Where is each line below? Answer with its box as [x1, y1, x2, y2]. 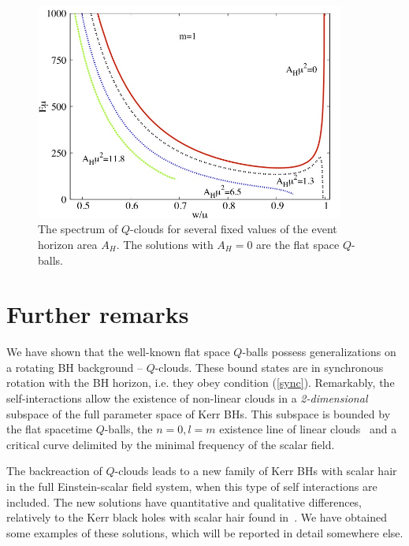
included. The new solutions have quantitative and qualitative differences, [6, 493, 363, 510]
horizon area [38, 236, 98, 252]
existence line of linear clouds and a [219, 421, 397, 437]
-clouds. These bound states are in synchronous [154, 358, 384, 375]
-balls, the [104, 421, 153, 437]
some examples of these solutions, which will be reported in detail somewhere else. [6, 524, 403, 540]
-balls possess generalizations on [242, 344, 396, 360]
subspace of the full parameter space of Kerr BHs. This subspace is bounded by [6, 405, 391, 422]
